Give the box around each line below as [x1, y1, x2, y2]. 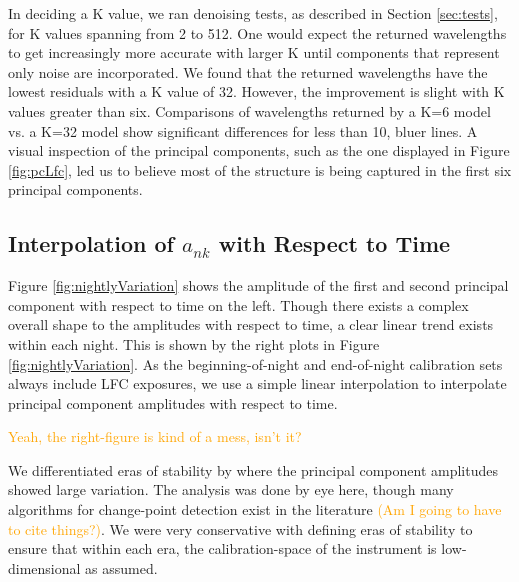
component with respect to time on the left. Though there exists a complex [8, 294, 469, 315]
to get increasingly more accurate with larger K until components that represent [8, 42, 500, 63]
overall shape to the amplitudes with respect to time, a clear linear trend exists [8, 314, 494, 335]
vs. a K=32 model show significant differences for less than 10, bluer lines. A [8, 120, 478, 141]
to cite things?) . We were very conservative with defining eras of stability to [8, 518, 473, 539]
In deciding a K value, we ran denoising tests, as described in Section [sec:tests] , [8, 3, 498, 23]
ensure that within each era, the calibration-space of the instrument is [8, 538, 437, 559]
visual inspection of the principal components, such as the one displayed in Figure [8, 140, 510, 161]
